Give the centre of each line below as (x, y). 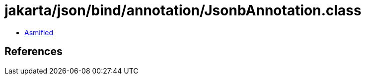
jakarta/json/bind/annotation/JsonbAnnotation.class (183, 10)
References (34, 52)
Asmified (39, 32)
